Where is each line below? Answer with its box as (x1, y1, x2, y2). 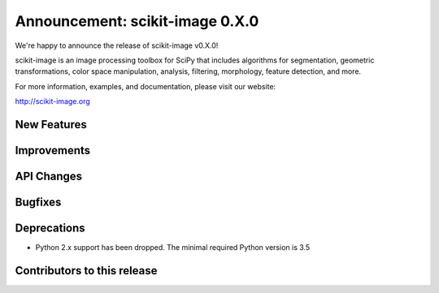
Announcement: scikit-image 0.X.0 (15, 12, 259, 30)
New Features (15, 118, 87, 131)
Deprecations (15, 221, 85, 235)
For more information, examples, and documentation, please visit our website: (15, 81, 276, 91)
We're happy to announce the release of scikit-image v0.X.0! (15, 41, 219, 50)
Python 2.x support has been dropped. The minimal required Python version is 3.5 (35, 243, 311, 252)
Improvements (15, 143, 91, 157)
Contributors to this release (15, 264, 158, 278)
